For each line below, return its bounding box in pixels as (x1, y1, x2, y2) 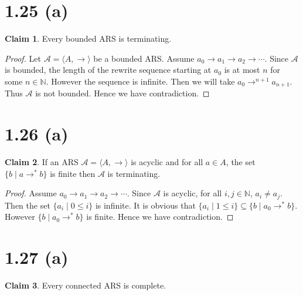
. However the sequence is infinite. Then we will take (46, 75, 235, 87)
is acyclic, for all (163, 187, 222, 199)
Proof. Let (5, 52, 41, 64)
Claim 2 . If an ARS (5, 156, 79, 168)
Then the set (5, 199, 50, 211)
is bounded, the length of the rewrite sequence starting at (5, 63, 212, 76)
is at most (224, 63, 260, 76)
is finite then (50, 167, 96, 179)
